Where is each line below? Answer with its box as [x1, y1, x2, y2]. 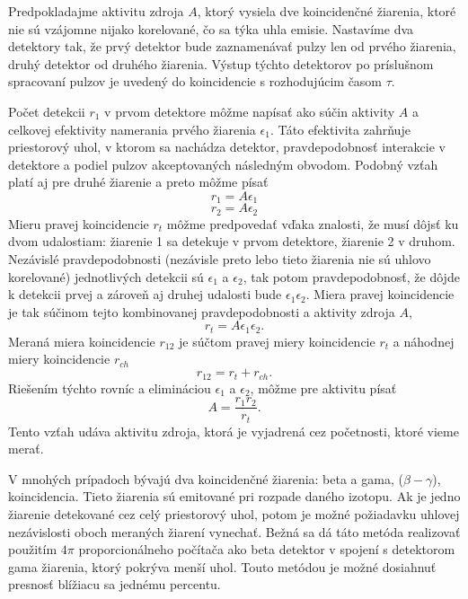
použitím [8, 540, 57, 559]
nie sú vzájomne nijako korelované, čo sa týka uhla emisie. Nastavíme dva [8, 19, 414, 38]
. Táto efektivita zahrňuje [269, 119, 411, 138]
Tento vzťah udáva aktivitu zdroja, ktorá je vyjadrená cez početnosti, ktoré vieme [8, 421, 459, 440]
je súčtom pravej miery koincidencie [179, 331, 375, 350]
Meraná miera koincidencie [8, 331, 155, 350]
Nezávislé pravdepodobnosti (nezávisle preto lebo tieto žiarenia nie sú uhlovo [8, 250, 431, 269]
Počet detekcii [8, 101, 85, 120]
